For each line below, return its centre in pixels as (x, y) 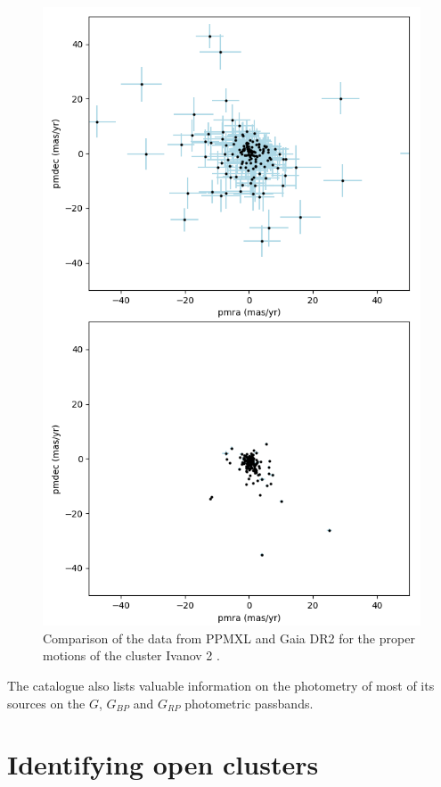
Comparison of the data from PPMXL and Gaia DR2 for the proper (229, 638)
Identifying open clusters (163, 764)
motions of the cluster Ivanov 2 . (131, 655)
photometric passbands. (249, 703)
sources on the (46, 703)
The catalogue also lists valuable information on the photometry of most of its (221, 686)
